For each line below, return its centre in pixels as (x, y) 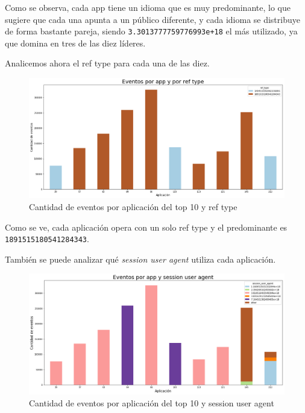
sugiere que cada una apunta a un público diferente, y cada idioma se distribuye (152, 19)
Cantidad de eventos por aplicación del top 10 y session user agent (152, 402)
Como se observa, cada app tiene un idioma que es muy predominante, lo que (148, 7)
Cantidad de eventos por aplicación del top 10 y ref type (133, 206)
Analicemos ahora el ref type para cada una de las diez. (107, 63)
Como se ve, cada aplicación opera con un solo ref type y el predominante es (146, 227)
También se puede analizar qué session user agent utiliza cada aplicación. (140, 259)
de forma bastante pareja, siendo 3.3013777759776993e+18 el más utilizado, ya (151, 31)
